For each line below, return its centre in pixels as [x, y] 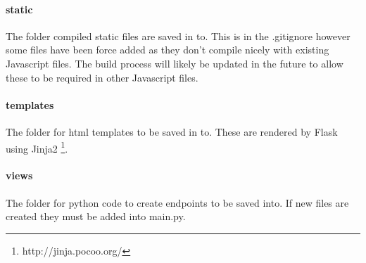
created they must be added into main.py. [96, 216]
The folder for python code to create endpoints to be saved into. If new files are [177, 202]
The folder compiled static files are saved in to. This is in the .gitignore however [178, 36]
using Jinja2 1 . [37, 147]
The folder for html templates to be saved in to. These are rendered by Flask [172, 131]
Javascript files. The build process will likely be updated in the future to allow [175, 63]
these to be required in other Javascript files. [102, 77]
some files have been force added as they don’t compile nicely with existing [168, 50]
